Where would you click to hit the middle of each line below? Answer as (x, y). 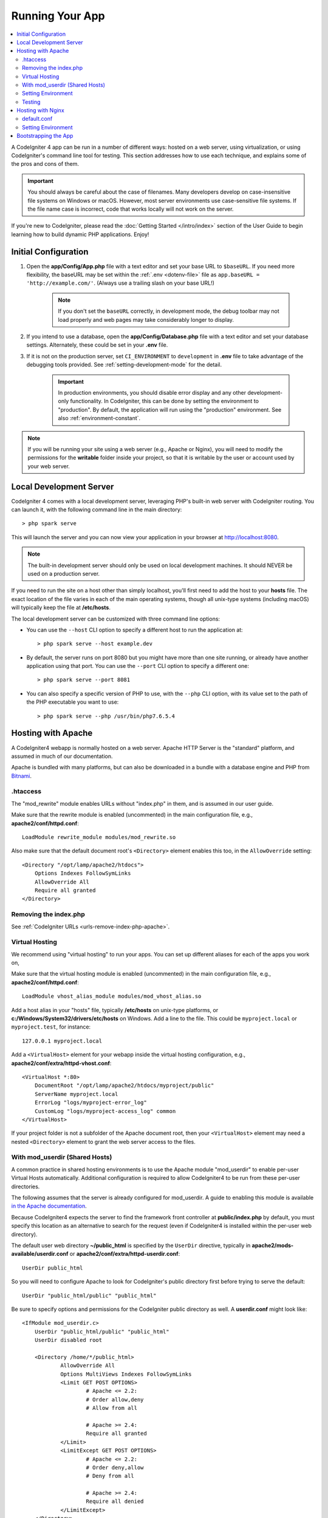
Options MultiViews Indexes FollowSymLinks (126, 1374)
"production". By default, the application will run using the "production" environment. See (170, 409)
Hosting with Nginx (41, 111)
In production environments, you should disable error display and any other (152, 392)
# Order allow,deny (115, 1399)
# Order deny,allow (115, 1467)
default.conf (37, 119)
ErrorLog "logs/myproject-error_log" (91, 1103)
